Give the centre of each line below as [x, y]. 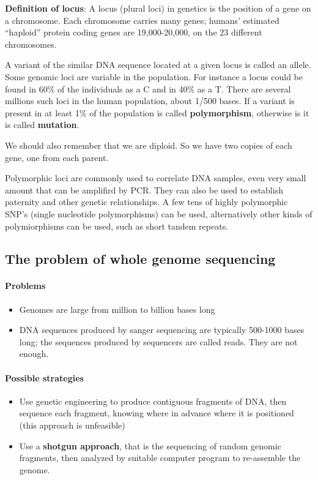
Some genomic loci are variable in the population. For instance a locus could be [154, 76]
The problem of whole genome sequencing [140, 259]
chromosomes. [31, 44]
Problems [25, 286]
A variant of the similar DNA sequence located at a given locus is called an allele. [158, 65]
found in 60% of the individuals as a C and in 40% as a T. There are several [148, 88]
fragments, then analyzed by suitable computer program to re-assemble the [160, 458]
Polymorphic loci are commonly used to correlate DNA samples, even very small [156, 178]
